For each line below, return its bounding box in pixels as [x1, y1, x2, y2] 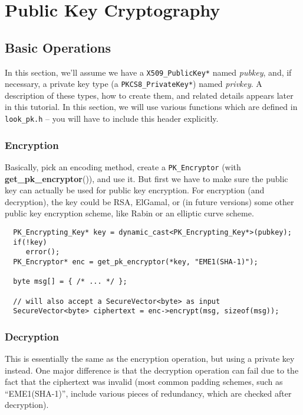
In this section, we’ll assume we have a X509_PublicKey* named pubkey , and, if [5, 66, 292, 78]
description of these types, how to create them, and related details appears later [5, 89, 294, 101]
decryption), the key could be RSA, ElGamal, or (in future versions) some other [5, 195, 294, 208]
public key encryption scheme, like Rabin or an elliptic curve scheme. [5, 207, 254, 219]
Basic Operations [5, 38, 111, 56]
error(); [25, 248, 60, 257]
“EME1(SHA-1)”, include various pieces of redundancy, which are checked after [5, 387, 292, 399]
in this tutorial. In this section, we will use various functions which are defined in [5, 100, 298, 113]
